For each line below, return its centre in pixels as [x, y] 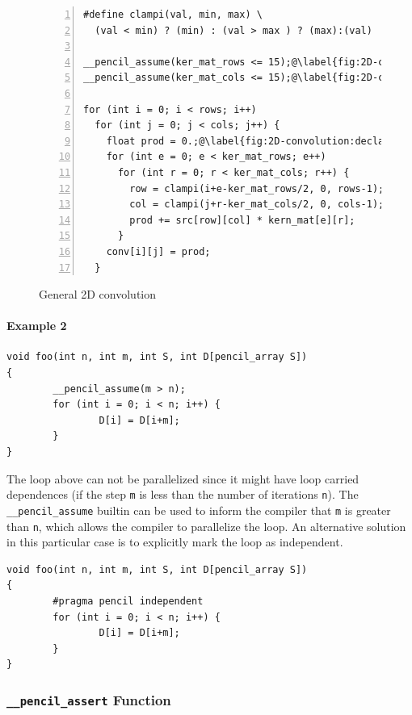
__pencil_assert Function [89, 699]
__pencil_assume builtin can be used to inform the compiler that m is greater [199, 510]
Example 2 [37, 326]
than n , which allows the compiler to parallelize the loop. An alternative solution [206, 526]
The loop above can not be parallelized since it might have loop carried [183, 478]
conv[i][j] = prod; [158, 251]
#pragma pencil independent [128, 601]
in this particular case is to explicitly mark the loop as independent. [175, 542]
